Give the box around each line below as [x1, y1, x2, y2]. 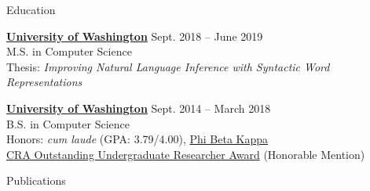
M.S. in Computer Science [6, 43, 132, 59]
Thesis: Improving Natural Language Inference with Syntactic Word [6, 58, 330, 74]
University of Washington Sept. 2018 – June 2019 [6, 27, 263, 44]
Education [6, 2, 56, 17]
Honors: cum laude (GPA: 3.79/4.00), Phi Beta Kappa [6, 131, 269, 147]
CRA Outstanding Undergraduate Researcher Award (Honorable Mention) [6, 146, 365, 162]
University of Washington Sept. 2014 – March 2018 [6, 99, 271, 116]
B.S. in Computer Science [6, 115, 130, 132]
